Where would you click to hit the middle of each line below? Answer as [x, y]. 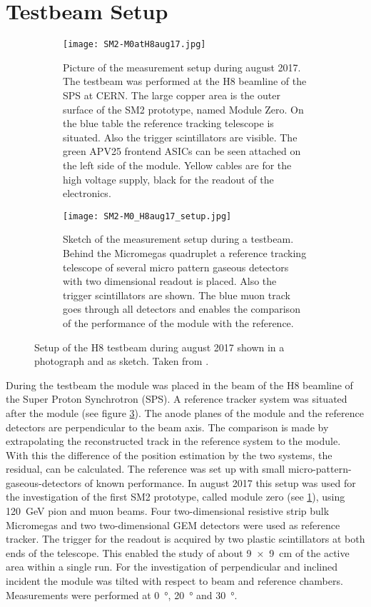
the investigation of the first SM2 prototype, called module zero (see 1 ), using [176, 497]
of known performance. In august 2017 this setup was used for [220, 482]
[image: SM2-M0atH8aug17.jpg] [134, 45]
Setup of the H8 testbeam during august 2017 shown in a [159, 347]
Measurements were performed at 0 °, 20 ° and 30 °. [122, 595]
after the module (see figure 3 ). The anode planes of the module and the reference [185, 412]
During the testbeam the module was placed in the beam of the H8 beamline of [179, 385]
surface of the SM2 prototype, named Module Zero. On [183, 109]
